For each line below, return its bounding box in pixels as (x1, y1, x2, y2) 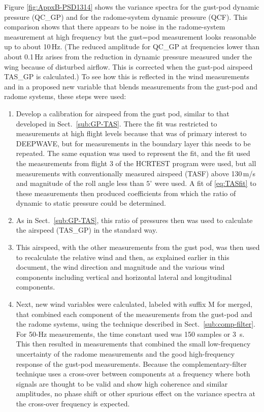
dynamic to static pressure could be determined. (16, 198, 166, 208)
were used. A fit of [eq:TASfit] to (154, 178, 256, 188)
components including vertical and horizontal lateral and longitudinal (16, 271, 232, 282)
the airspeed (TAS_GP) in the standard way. (16, 225, 158, 235)
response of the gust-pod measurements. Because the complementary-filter (16, 358, 247, 369)
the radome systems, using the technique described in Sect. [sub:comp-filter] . (16, 319, 255, 329)
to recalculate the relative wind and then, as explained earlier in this (16, 251, 229, 262)
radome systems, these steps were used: (4, 91, 126, 102)
